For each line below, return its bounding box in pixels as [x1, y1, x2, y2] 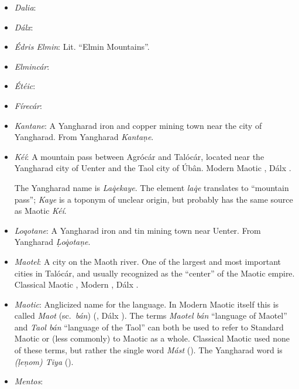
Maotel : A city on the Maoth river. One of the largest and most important [14, 255, 281, 267]
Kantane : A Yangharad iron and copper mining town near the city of [14, 119, 262, 131]
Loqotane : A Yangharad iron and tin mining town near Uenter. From [14, 224, 261, 236]
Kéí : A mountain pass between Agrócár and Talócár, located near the [14, 150, 264, 162]
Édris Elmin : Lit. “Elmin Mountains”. [14, 40, 150, 53]
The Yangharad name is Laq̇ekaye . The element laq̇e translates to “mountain [14, 181, 289, 193]
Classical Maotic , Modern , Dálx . [14, 278, 139, 291]
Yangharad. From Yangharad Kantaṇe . [14, 131, 154, 143]
